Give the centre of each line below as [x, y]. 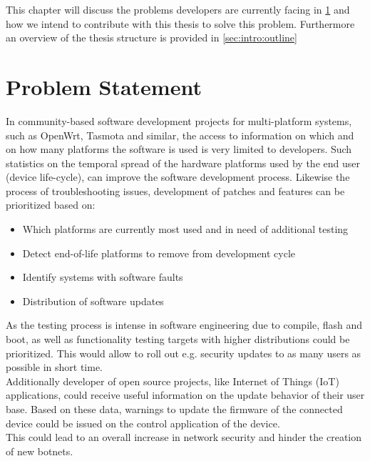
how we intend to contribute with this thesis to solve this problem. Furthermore [180, 23]
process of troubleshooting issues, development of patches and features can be [175, 190]
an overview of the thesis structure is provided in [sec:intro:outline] [151, 38]
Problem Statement [104, 86]
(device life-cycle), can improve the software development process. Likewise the [178, 177]
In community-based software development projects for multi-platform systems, [179, 120]
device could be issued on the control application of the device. [143, 423]
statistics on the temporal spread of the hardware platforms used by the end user [183, 163]
